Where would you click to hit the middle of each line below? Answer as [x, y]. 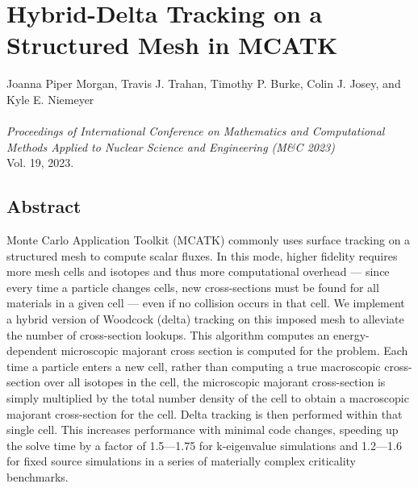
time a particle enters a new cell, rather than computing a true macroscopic [194, 366]
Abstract [44, 206]
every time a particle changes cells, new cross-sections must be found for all [193, 287]
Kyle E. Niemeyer [50, 99]
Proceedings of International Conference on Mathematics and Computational [196, 131]
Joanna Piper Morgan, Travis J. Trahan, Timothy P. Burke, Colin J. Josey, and [204, 83]
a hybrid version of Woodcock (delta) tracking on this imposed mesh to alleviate [205, 319]
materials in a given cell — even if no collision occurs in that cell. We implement [206, 303]
